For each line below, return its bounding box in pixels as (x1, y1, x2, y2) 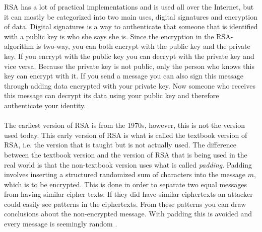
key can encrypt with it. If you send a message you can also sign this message (4, 70, 244, 81)
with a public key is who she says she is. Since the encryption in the (4, 31, 214, 41)
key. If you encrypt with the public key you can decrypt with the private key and (4, 50, 254, 61)
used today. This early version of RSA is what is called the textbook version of (4, 129, 247, 140)
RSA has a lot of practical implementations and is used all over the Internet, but (4, 2, 254, 12)
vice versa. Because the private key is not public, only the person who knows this (4, 60, 254, 71)
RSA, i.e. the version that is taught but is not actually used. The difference (4, 139, 237, 150)
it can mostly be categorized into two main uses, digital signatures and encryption (4, 11, 257, 22)
